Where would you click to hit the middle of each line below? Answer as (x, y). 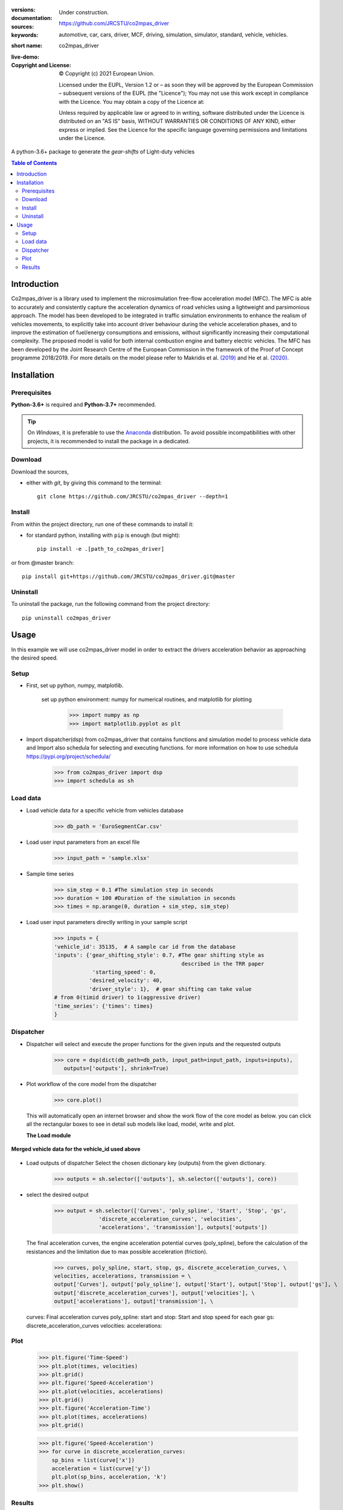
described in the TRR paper (223, 964)
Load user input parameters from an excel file (83, 842)
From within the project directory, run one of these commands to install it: (103, 524)
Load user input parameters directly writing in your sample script (107, 922)
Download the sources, (40, 472)
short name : (27, 46)
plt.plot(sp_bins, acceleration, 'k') (109, 1477)
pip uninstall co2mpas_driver (67, 618)
